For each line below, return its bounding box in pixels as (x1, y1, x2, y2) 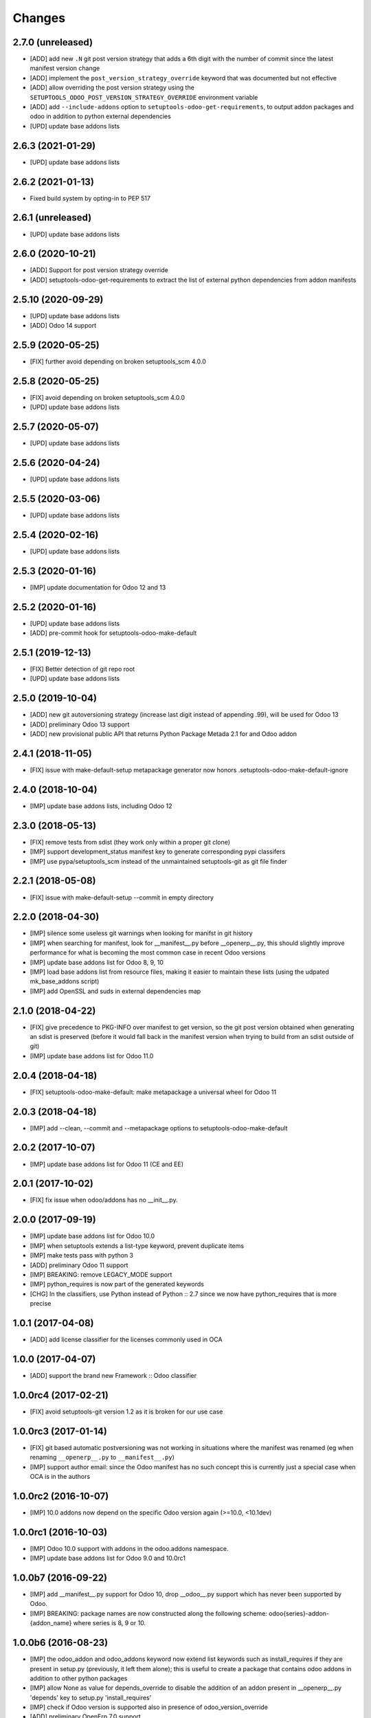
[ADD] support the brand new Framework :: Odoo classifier (30, 1371, 197, 1379)
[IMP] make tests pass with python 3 (30, 1251, 134, 1260)
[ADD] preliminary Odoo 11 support (30, 1261, 128, 1269)
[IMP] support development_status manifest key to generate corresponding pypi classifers (30, 847, 285, 856)
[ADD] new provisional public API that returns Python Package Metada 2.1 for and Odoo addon (30, 730, 297, 738)
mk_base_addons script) (30, 977, 100, 985)
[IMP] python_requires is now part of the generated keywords (30, 1280, 204, 1288)
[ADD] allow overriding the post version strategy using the (30, 83, 195, 92)
